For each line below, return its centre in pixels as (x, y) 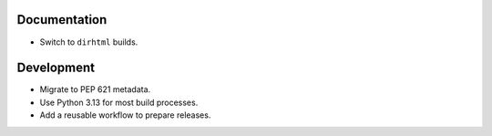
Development (56, 68)
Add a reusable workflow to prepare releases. (125, 115)
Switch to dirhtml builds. (89, 42)
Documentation (62, 20)
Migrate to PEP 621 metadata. (95, 89)
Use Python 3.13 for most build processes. (119, 102)
